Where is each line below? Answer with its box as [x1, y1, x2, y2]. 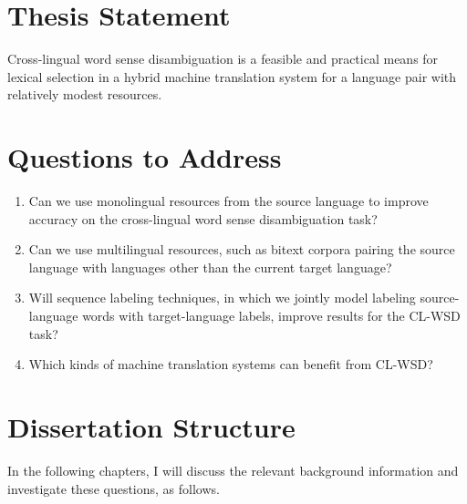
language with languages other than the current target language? [28, 257, 392, 276]
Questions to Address [7, 139, 282, 176]
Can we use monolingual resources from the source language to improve [28, 191, 429, 211]
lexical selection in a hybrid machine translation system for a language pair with [7, 67, 457, 86]
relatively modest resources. [7, 85, 162, 104]
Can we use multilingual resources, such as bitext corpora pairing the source [28, 240, 455, 259]
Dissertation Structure [7, 407, 296, 445]
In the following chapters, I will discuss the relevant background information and [7, 460, 459, 479]
